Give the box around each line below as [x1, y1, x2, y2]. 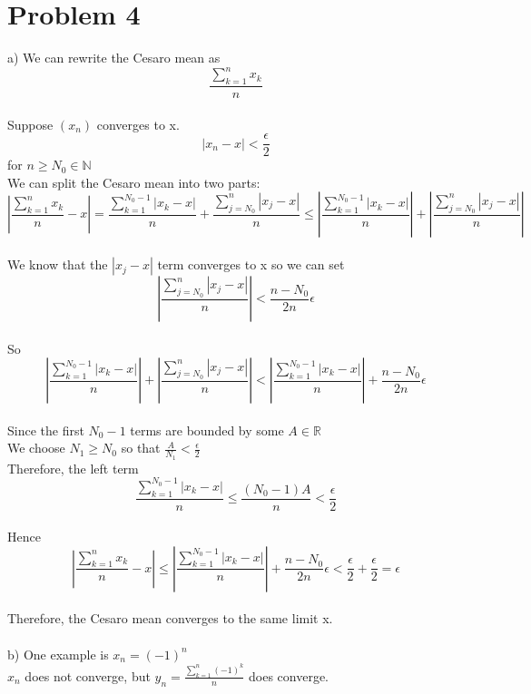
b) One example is [7, 644, 109, 663]
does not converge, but [25, 666, 151, 685]
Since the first [7, 420, 84, 439]
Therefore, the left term [7, 458, 139, 477]
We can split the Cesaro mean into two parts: [7, 172, 261, 191]
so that [121, 438, 161, 457]
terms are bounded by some [130, 420, 284, 439]
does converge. [249, 666, 329, 685]
